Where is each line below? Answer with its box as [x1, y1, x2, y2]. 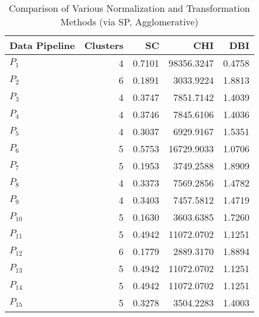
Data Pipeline [9, 38, 75, 52]
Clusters [84, 38, 124, 52]
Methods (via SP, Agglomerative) [60, 15, 199, 28]
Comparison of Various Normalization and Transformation [9, 1, 250, 15]
